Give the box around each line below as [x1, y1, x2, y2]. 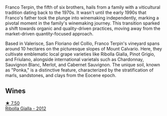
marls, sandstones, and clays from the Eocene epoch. [5, 72, 116, 78]
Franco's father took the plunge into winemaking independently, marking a [5, 15, 159, 20]
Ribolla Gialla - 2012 [5, 105, 47, 111]
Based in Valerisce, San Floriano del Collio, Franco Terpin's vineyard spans [5, 40, 160, 46]
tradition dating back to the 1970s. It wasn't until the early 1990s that [5, 9, 146, 15]
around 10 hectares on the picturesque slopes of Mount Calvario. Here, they [5, 46, 162, 51]
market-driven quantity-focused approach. [5, 31, 94, 36]
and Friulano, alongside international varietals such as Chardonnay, [5, 56, 144, 62]
